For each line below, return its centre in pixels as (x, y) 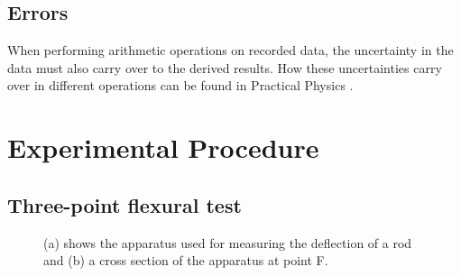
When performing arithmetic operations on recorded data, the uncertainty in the (230, 50)
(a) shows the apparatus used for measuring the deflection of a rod (228, 242)
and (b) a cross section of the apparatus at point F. (186, 260)
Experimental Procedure (163, 147)
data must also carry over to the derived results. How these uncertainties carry (225, 67)
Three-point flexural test (124, 204)
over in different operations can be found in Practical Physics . (180, 85)
